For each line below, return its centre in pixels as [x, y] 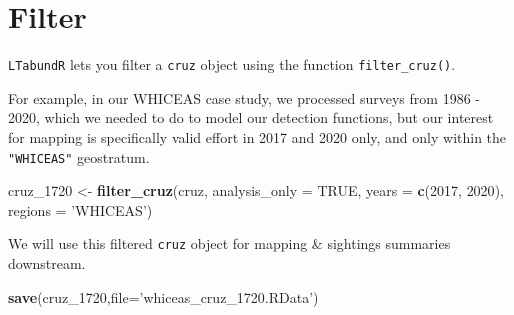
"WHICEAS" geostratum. [79, 156]
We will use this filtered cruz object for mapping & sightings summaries [229, 243]
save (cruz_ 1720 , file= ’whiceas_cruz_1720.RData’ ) [163, 296]
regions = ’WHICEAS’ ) [80, 209]
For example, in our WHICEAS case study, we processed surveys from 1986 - [244, 97]
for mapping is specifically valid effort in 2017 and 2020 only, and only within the [257, 136]
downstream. [47, 263]
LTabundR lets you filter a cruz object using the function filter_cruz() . [232, 64]
